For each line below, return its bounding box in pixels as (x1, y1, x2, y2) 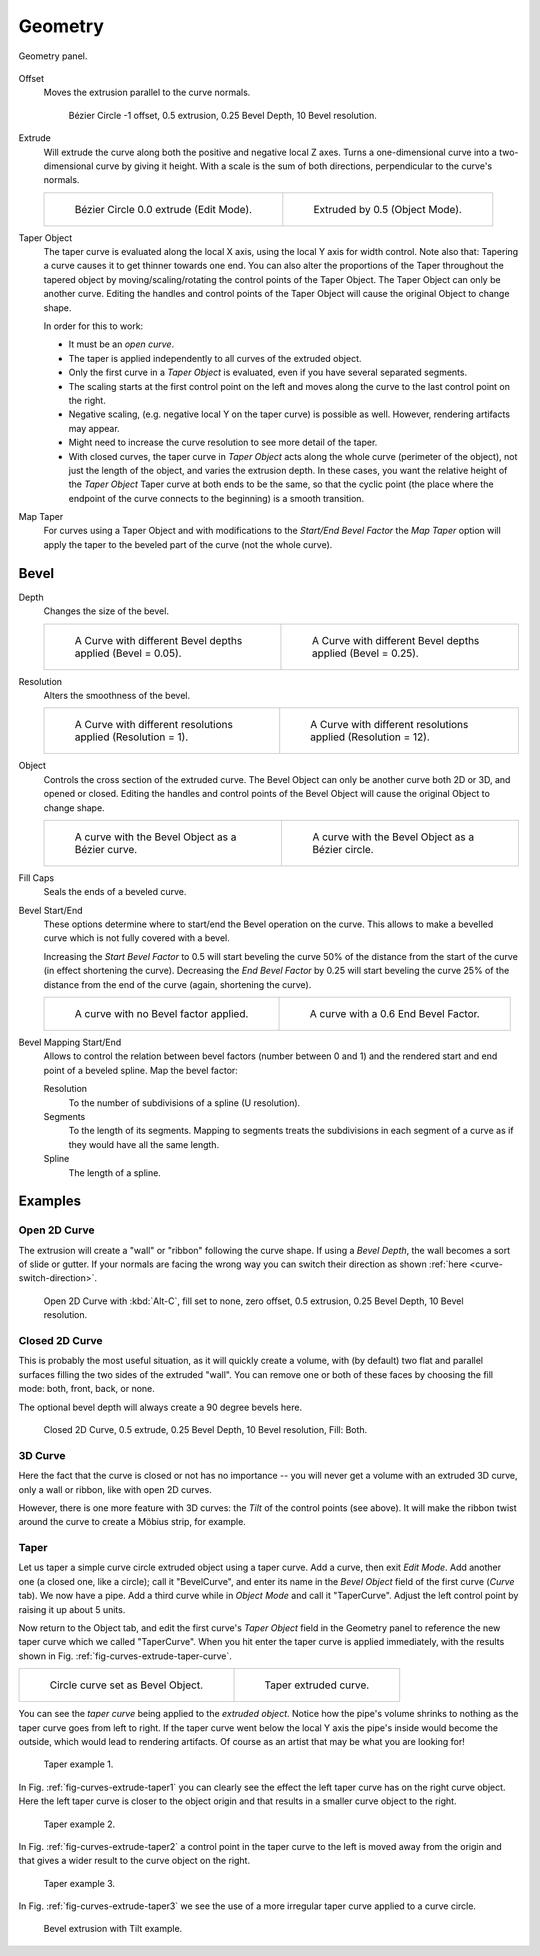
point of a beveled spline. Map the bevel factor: (43, 1064, 239, 1076)
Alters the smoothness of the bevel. (43, 689, 190, 701)
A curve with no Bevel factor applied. (74, 1007, 249, 1021)
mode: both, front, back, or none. (18, 1383, 155, 1395)
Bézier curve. (74, 842, 138, 856)
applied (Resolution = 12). (310, 730, 430, 744)
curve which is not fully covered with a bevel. (43, 932, 230, 944)
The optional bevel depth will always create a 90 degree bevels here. (18, 1401, 303, 1413)
